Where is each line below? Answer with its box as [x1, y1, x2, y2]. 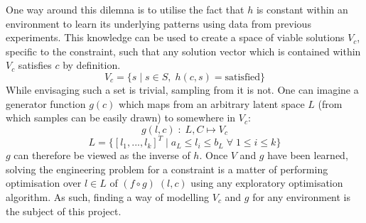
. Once [199, 148, 228, 163]
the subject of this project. [6, 203, 122, 218]
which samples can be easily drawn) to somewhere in [6, 110, 236, 125]
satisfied [225, 72, 261, 82]
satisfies [18, 58, 52, 72]
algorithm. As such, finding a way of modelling [6, 190, 210, 205]
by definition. [63, 58, 121, 72]
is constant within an [256, 2, 348, 16]
